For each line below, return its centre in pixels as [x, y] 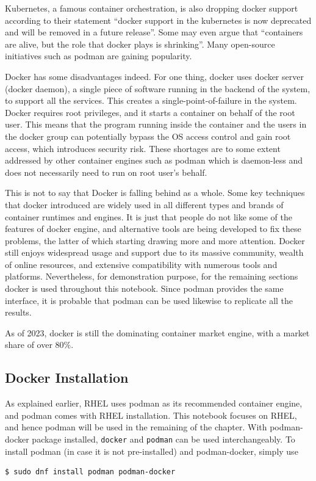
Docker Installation [67, 378]
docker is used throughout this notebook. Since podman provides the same [144, 288]
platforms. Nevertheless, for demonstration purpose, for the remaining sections [152, 276]
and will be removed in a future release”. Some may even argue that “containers [154, 32]
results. [18, 312]
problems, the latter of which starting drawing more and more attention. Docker [155, 240]
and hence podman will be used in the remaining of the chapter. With [136, 427]
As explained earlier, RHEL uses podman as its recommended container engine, [154, 403]
